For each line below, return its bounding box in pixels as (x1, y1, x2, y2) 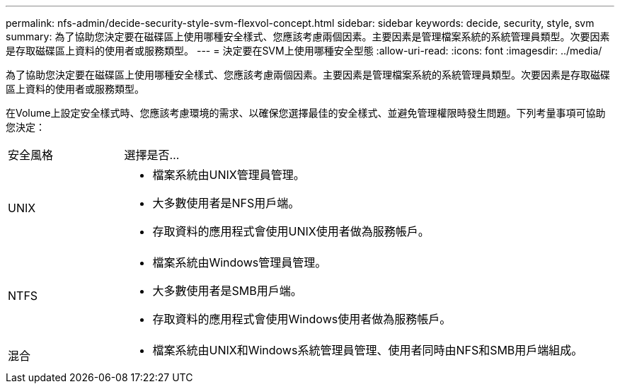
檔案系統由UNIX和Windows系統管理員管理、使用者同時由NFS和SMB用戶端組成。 (152, 343, 583, 357)
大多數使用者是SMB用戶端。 (152, 284, 302, 298)
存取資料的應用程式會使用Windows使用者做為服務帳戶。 (152, 312, 452, 326)
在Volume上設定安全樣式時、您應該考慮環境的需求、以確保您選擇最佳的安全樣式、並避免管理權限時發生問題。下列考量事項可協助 (6, 107, 606, 119)
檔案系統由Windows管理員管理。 (152, 255, 327, 269)
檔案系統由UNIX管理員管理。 (152, 168, 305, 182)
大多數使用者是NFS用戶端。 (152, 196, 300, 210)
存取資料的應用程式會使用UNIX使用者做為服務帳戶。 (152, 224, 430, 238)
